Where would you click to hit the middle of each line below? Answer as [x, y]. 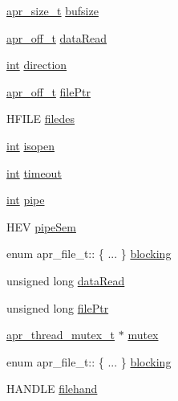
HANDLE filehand [52, 389]
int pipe [26, 200]
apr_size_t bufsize [53, 10]
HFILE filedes [41, 119]
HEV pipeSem [41, 226]
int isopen [30, 145]
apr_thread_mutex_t [61, 335]
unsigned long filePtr [58, 307]
